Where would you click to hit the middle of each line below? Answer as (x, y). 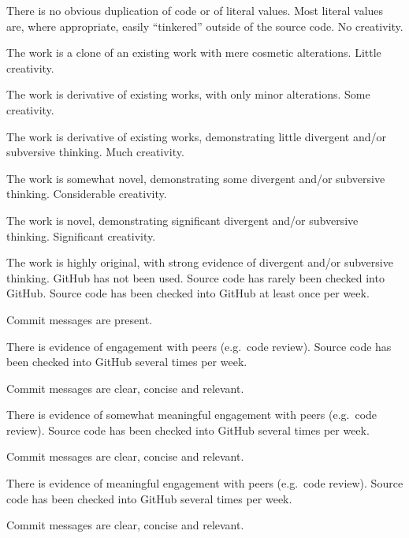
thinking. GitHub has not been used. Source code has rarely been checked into (195, 277)
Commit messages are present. (80, 319)
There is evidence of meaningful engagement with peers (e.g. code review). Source (205, 483)
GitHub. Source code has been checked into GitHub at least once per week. (188, 293)
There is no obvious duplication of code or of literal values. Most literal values (195, 10)
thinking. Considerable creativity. (87, 194)
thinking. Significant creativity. (81, 235)
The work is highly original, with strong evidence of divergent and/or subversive (200, 262)
